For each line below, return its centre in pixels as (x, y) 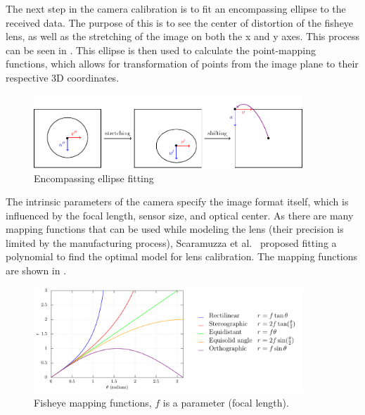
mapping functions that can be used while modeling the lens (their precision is (175, 229)
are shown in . (36, 270)
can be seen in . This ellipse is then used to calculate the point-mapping (161, 50)
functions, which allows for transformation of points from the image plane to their (182, 64)
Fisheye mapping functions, (93, 403)
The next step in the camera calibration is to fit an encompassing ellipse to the (176, 8)
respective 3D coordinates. (63, 77)
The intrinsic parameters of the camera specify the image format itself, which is (177, 202)
